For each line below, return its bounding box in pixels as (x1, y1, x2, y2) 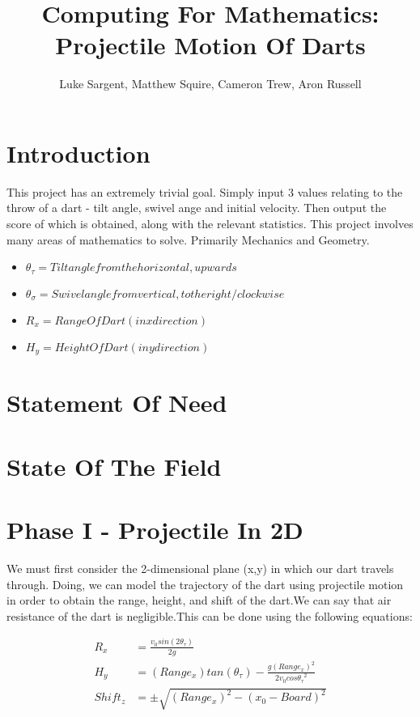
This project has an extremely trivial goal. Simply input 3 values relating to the (6, 183, 403, 200)
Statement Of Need (6, 386, 227, 419)
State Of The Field (6, 449, 222, 482)
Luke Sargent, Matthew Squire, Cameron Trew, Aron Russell (59, 75, 362, 92)
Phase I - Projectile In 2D (6, 513, 303, 546)
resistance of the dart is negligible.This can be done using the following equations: (6, 607, 413, 624)
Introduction (6, 136, 151, 169)
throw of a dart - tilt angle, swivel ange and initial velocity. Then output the (6, 199, 387, 216)
